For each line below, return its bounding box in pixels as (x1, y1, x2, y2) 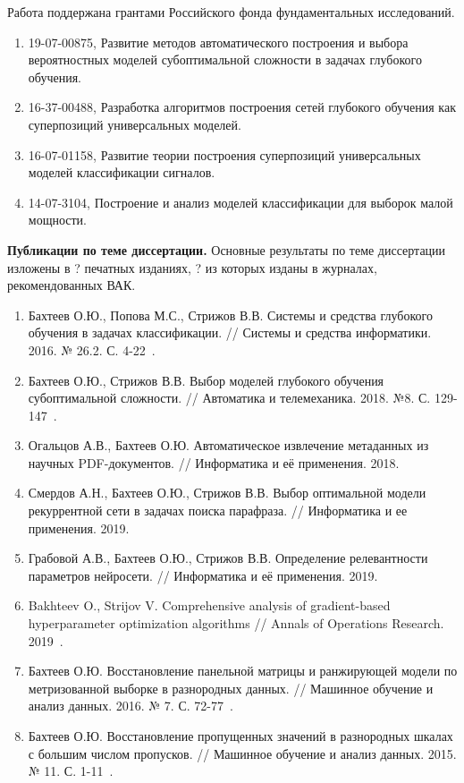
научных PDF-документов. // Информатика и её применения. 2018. (28, 453, 400, 472)
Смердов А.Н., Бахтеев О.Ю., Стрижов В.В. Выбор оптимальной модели (28, 483, 426, 502)
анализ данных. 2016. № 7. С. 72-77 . (28, 696, 233, 715)
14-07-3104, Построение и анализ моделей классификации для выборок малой (28, 192, 453, 211)
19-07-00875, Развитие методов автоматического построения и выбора (28, 32, 409, 51)
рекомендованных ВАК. (7, 276, 136, 294)
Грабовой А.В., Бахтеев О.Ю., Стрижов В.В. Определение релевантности (28, 549, 428, 567)
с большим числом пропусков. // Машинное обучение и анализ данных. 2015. (28, 744, 457, 762)
